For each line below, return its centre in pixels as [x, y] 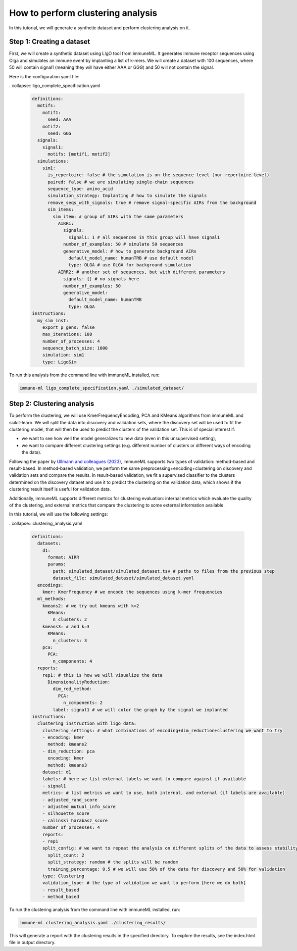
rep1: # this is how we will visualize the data [102, 675]
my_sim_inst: [53, 320]
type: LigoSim [59, 362]
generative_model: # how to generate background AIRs [130, 251]
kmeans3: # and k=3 [66, 626]
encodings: [50, 585]
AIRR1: [66, 224]
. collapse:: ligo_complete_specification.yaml [55, 86]
